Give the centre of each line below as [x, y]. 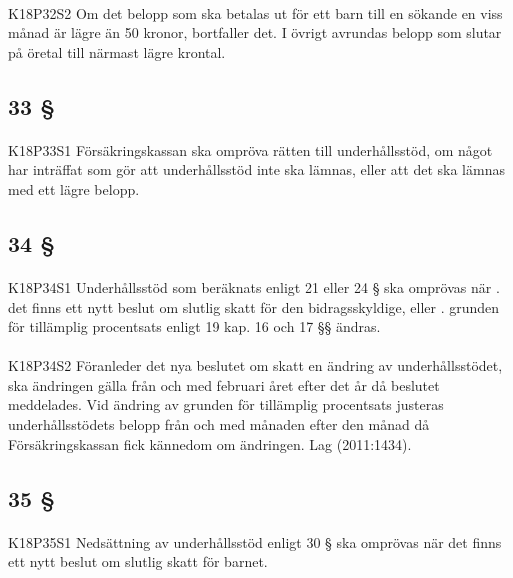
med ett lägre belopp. [74, 188]
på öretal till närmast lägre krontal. [117, 51]
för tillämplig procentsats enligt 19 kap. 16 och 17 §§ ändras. [194, 326]
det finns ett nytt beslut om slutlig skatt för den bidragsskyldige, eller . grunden [254, 306]
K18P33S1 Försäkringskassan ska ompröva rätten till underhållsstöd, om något [250, 149]
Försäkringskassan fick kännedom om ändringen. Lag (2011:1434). [210, 443]
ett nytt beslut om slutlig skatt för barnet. [138, 561]
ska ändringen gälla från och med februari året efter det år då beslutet [224, 384]
